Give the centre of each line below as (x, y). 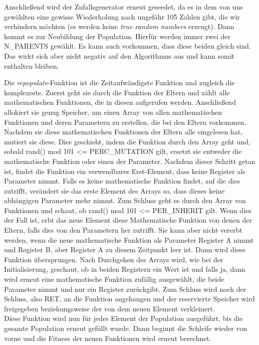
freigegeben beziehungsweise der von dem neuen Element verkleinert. (109, 308)
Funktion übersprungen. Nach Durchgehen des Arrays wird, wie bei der (114, 259)
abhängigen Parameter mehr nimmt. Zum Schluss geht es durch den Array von (125, 200)
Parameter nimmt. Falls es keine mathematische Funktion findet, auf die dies (122, 181)
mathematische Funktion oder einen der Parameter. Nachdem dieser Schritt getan (130, 161)
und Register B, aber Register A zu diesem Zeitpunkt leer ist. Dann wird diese (125, 249)
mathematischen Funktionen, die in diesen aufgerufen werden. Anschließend (120, 102)
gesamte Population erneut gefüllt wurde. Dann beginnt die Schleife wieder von (126, 328)
